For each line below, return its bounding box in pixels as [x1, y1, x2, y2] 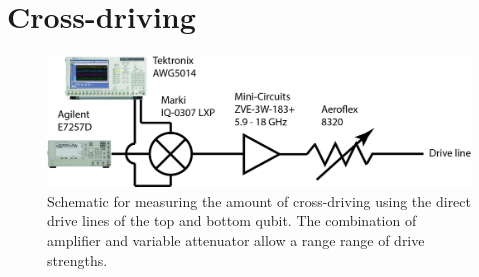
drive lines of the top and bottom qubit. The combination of [47, 210, 417, 231]
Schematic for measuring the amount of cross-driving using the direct [47, 190, 472, 211]
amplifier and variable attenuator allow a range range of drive [47, 229, 425, 250]
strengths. [47, 249, 108, 270]
